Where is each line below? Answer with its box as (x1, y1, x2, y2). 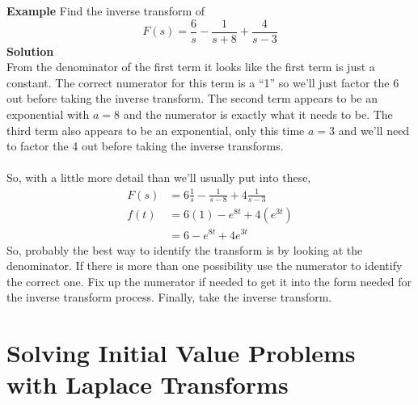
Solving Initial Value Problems (6, 336, 356, 369)
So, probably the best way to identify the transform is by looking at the (6, 241, 363, 258)
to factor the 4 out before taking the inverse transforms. (6, 137, 284, 154)
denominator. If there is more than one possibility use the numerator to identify (6, 257, 403, 274)
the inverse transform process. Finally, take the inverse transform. (6, 289, 332, 306)
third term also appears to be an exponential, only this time (6, 121, 305, 138)
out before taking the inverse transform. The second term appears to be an (6, 90, 378, 107)
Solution (6, 42, 54, 59)
